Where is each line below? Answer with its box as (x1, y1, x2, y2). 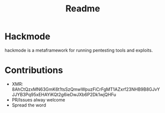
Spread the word (11, 102, 47, 108)
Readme (65, 3, 100, 14)
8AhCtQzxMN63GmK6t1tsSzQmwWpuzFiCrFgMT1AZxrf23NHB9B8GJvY (11, 86, 160, 92)
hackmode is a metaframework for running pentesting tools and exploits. (4, 47, 153, 53)
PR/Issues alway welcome (11, 97, 65, 103)
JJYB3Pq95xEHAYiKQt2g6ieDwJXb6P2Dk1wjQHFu (11, 91, 116, 97)
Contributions (4, 65, 63, 76)
